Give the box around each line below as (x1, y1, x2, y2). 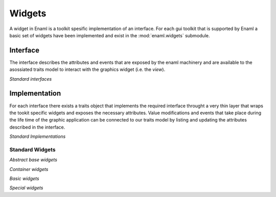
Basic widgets (9, 176, 39, 182)
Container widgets (9, 166, 49, 172)
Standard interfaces (9, 76, 52, 82)
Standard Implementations (9, 133, 66, 140)
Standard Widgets (9, 146, 56, 153)
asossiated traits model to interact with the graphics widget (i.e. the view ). (9, 66, 166, 72)
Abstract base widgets (9, 157, 57, 163)
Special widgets (9, 185, 43, 191)
